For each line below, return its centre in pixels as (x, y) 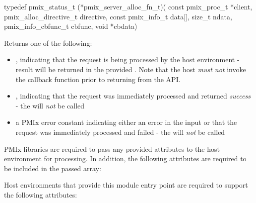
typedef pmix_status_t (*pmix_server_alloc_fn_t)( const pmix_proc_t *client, (128, 6)
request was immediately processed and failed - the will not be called (120, 132)
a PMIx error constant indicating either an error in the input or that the (126, 122)
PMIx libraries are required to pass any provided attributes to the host (112, 149)
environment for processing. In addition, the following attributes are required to (125, 158)
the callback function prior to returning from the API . (98, 79)
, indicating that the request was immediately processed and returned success (133, 96)
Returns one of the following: (48, 43)
